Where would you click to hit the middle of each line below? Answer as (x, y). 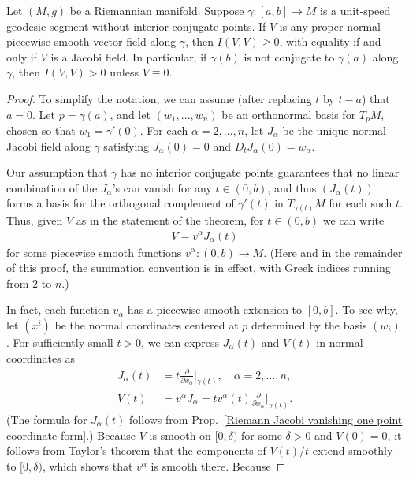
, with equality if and (330, 41)
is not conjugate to (289, 56)
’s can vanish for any (162, 187)
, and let (130, 114)
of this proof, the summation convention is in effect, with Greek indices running (199, 268)
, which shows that (87, 465)
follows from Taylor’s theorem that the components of (136, 450)
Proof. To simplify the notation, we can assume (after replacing (159, 98)
